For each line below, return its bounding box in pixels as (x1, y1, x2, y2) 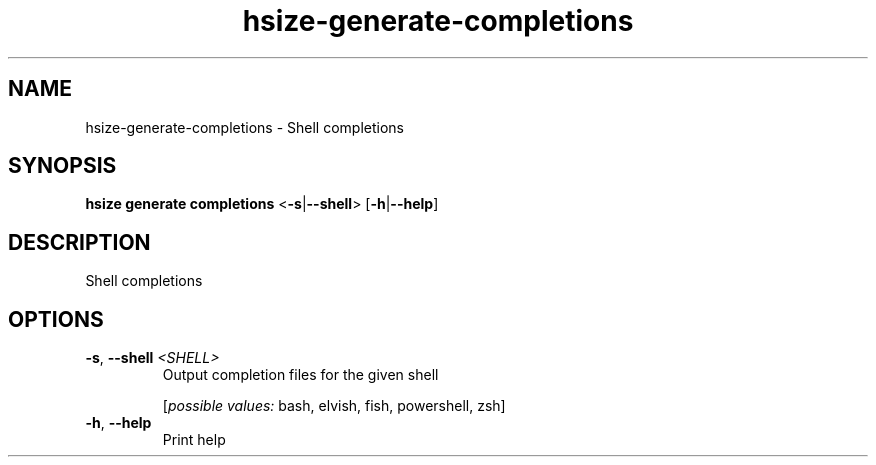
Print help (162, 431, 226, 449)
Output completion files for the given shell (162, 366, 439, 384)
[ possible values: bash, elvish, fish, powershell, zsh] (162, 397, 506, 415)
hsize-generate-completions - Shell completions (85, 118, 405, 136)
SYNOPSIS (8, 153, 117, 179)
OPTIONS (8, 306, 104, 332)
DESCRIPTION (8, 229, 151, 255)
